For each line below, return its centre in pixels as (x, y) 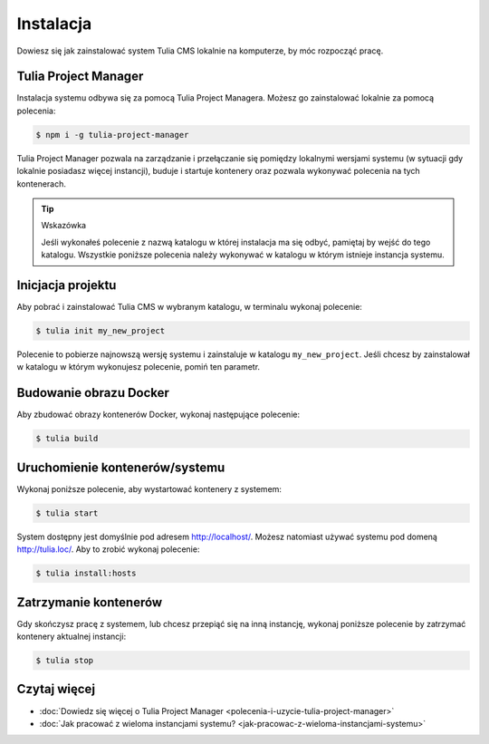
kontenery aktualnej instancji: (72, 637)
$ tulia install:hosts (86, 574)
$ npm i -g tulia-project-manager (112, 135)
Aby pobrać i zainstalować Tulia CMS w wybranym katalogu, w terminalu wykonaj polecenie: (189, 307)
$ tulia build (67, 439)
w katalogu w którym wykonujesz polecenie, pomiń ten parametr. (139, 367)
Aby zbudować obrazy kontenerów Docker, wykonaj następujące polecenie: (158, 415)
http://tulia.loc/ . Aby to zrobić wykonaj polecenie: (108, 549)
